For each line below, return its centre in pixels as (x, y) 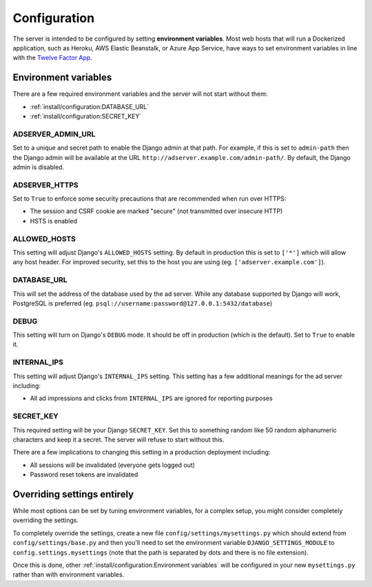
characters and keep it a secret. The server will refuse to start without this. (118, 439)
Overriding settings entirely (73, 494)
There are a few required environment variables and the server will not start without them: (140, 94)
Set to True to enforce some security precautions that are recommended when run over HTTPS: (149, 199)
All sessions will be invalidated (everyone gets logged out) (113, 465)
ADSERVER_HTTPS (45, 185)
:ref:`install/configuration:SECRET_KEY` (86, 117)
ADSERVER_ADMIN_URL (54, 134)
